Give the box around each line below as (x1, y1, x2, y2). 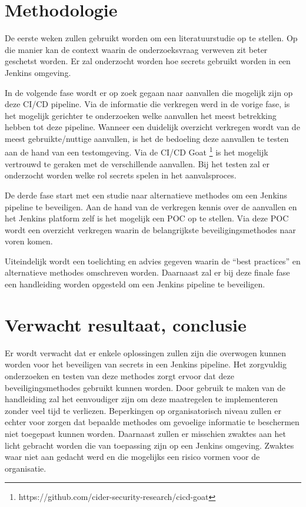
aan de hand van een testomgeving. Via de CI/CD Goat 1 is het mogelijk (5, 144, 268, 158)
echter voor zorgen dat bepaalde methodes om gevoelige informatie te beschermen (5, 416, 300, 428)
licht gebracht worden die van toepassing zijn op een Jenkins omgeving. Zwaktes (5, 439, 294, 451)
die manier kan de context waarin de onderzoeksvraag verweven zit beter (5, 43, 268, 55)
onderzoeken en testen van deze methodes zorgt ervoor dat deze (5, 369, 234, 382)
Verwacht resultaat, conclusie (5, 312, 247, 336)
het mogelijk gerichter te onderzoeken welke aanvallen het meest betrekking (5, 109, 277, 121)
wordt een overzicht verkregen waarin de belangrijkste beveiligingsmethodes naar (5, 223, 296, 236)
